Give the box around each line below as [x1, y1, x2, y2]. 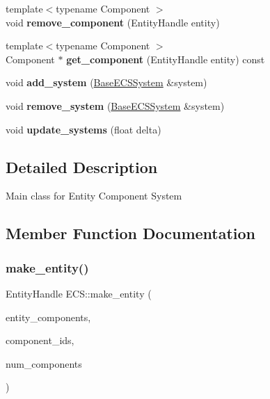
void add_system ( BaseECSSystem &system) [6, 75, 207, 90]
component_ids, [6, 333, 74, 348]
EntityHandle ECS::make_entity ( [6, 286, 152, 300]
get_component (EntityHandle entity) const [66, 51, 265, 66]
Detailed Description [6, 156, 158, 177]
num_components [6, 356, 82, 370]
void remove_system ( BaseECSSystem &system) [6, 98, 225, 113]
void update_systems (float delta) [6, 122, 161, 136]
